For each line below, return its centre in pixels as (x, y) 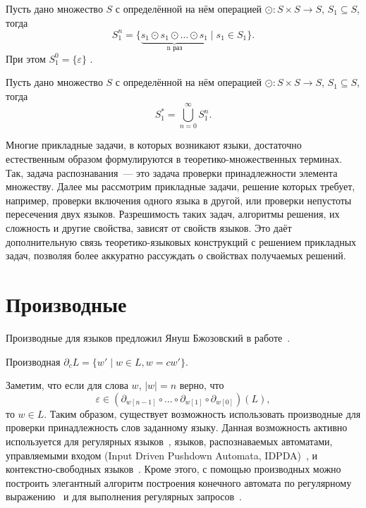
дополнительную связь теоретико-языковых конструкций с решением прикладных (181, 241)
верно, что (202, 385)
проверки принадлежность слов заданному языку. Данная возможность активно (177, 427)
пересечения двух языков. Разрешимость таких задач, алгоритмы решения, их (173, 214)
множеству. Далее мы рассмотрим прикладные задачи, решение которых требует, (181, 186)
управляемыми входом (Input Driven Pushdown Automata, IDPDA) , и (161, 455)
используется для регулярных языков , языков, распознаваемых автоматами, (169, 441)
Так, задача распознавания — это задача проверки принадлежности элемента (172, 172)
